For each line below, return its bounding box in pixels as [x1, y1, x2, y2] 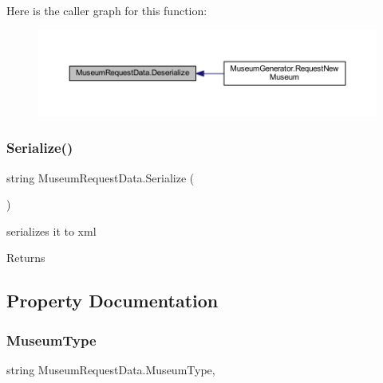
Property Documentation [6, 288, 219, 313]
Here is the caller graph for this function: [6, 2, 207, 18]
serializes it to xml [6, 222, 97, 239]
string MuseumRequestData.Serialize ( [6, 169, 195, 186]
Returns [6, 249, 45, 266]
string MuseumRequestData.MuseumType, [6, 362, 215, 378]
